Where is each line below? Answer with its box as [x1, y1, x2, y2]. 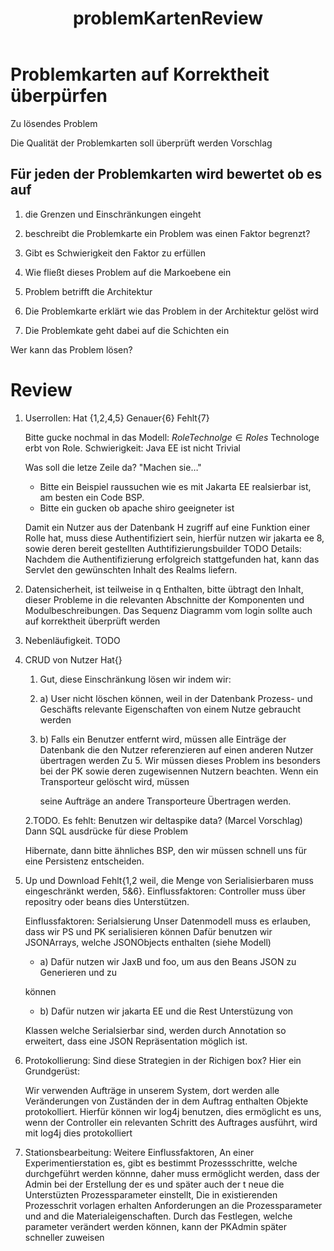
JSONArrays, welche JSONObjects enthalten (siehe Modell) [24, 936, 272, 948]
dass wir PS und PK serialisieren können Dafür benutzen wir [24, 925, 273, 937]
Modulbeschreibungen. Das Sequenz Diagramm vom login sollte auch [24, 604, 313, 616]
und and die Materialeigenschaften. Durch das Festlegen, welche [24, 1210, 293, 1222]
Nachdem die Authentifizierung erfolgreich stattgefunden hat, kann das [24, 553, 320, 565]
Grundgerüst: [24, 1065, 80, 1077]
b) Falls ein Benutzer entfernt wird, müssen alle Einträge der [39, 733, 287, 745]
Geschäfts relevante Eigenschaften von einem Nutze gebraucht [39, 703, 302, 715]
